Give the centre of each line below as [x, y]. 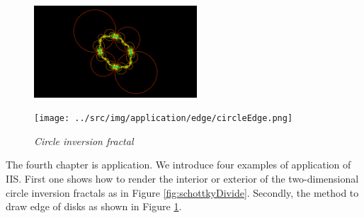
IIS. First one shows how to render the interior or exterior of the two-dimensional [182, 179]
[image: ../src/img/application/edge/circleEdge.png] [164, 119]
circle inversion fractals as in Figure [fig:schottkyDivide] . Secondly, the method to [182, 192]
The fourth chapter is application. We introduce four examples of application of [178, 165]
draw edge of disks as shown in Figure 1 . [94, 206]
